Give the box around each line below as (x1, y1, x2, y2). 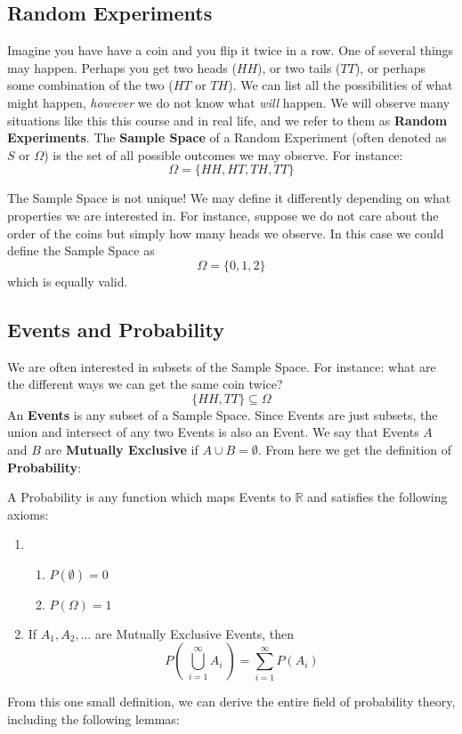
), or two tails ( (257, 58, 341, 77)
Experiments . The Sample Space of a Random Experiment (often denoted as (7, 128, 447, 147)
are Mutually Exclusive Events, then (95, 624, 295, 642)
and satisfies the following (307, 488, 448, 506)
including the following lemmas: (7, 710, 180, 729)
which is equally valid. (7, 271, 128, 290)
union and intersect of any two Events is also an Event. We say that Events (7, 423, 419, 441)
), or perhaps (354, 58, 426, 77)
